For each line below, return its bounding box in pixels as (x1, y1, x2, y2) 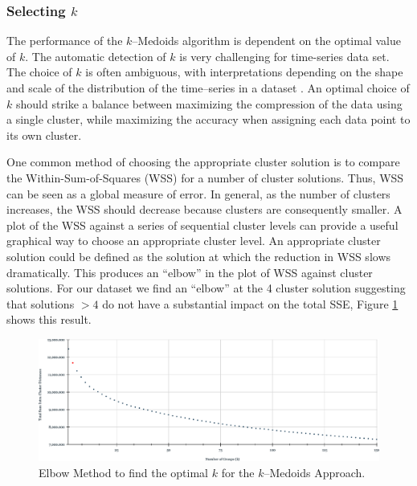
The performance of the (6, 32, 123, 49)
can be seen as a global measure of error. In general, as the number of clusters (6, 185, 390, 202)
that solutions (6, 295, 75, 312)
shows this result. (6, 311, 92, 328)
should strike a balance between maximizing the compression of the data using (15, 95, 403, 112)
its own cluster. (6, 126, 82, 143)
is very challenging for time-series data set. (179, 47, 390, 64)
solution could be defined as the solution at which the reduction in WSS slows (6, 247, 391, 264)
